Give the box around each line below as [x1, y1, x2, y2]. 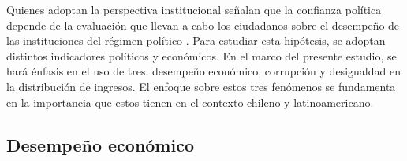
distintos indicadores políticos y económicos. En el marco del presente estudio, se [6, 47, 397, 64]
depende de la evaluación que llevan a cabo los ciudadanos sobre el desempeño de [6, 16, 400, 33]
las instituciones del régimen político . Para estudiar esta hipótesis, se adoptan [6, 32, 386, 49]
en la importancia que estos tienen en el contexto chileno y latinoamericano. [6, 93, 374, 110]
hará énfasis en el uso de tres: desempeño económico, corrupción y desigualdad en [6, 63, 401, 79]
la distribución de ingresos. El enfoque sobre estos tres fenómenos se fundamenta [6, 78, 396, 94]
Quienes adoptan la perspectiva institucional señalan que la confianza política [6, 2, 382, 17]
